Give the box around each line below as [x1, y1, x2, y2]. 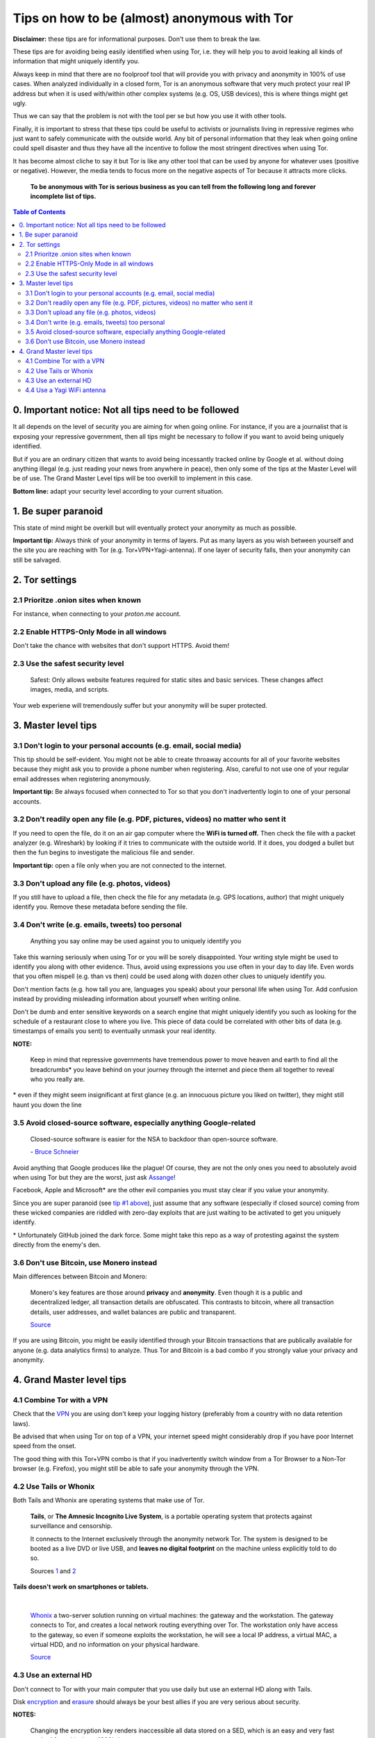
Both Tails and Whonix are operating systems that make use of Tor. [12, 1496, 205, 1504]
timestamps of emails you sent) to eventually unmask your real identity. [12, 1027, 217, 1035]
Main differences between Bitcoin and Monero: [12, 1272, 147, 1281]
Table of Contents [12, 208, 66, 216]
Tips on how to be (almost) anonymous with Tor [12, 10, 294, 26]
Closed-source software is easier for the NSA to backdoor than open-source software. [30, 1135, 278, 1143]
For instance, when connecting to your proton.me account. [12, 609, 181, 618]
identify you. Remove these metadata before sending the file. [12, 902, 187, 911]
